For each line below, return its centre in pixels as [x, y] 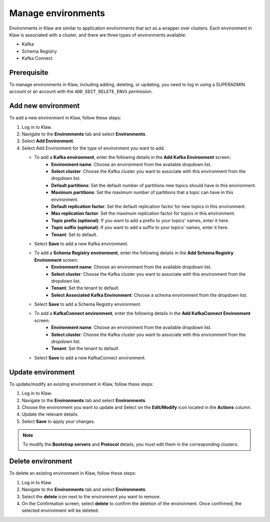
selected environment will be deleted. [60, 510]
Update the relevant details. [50, 414]
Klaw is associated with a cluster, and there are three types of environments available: [98, 35]
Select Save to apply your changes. [58, 421]
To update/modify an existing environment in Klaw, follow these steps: [81, 384]
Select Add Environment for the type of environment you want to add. [93, 148]
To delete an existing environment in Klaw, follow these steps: [73, 473]
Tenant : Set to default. [74, 234]
